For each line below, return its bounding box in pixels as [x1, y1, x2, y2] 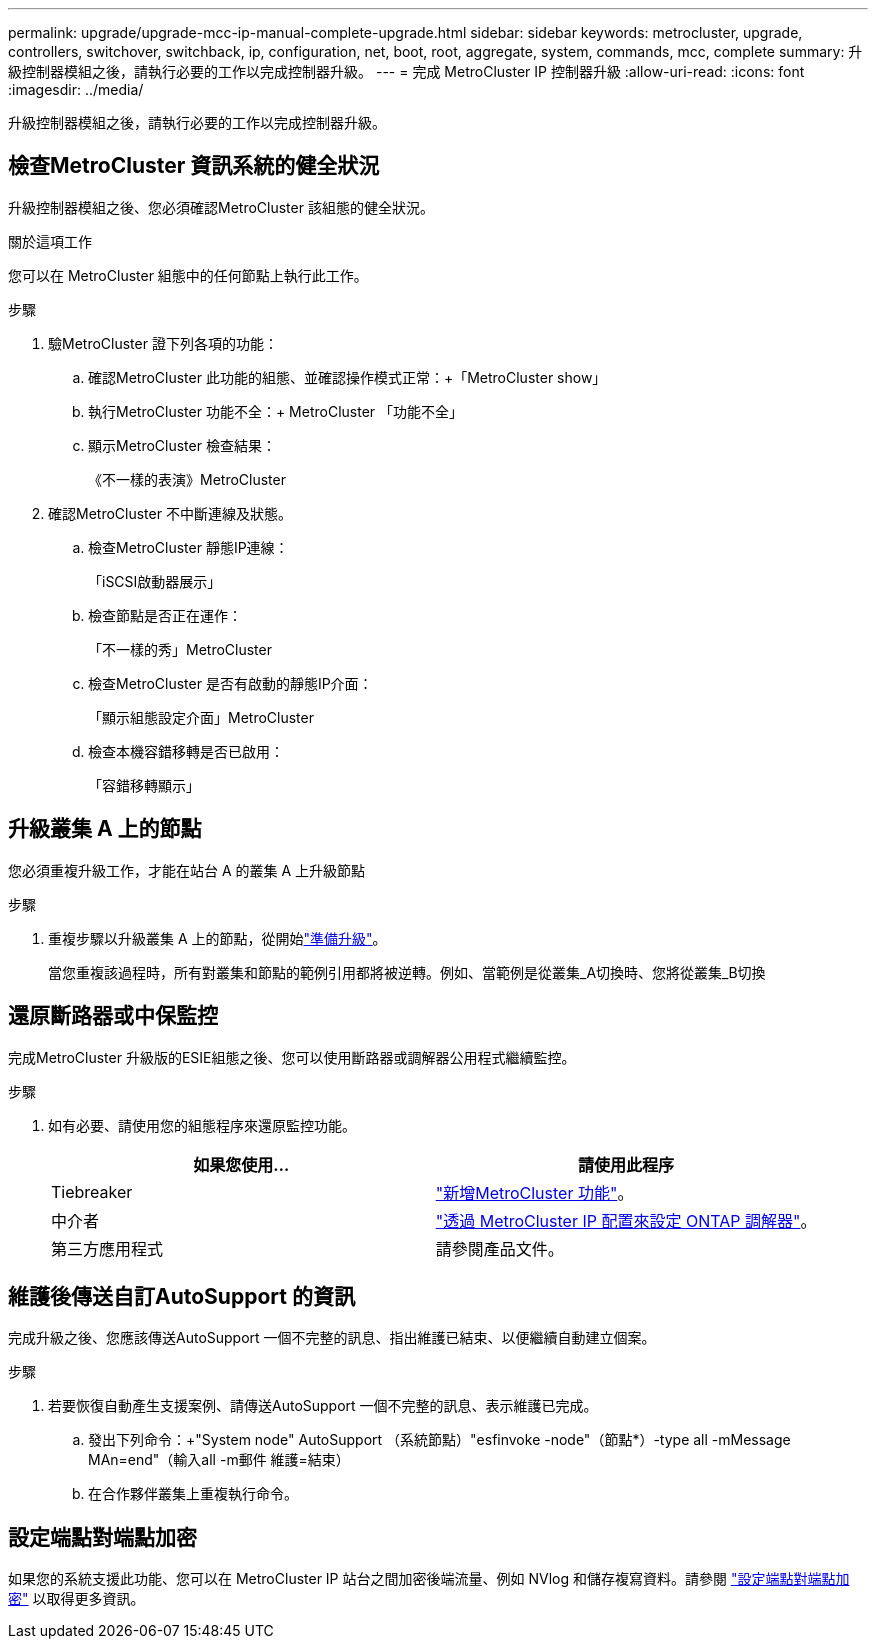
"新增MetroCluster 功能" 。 [435, 1182, 634, 1203]
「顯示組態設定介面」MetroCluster [88, 708, 314, 726]
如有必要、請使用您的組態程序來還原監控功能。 [48, 1116, 356, 1134]
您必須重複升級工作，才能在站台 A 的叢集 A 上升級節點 [8, 861, 366, 879]
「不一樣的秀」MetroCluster [88, 640, 272, 658]
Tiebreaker [51, 1181, 133, 1202]
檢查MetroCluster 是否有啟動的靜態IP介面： [88, 674, 373, 692]
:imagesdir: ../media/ [8, 81, 144, 98]
